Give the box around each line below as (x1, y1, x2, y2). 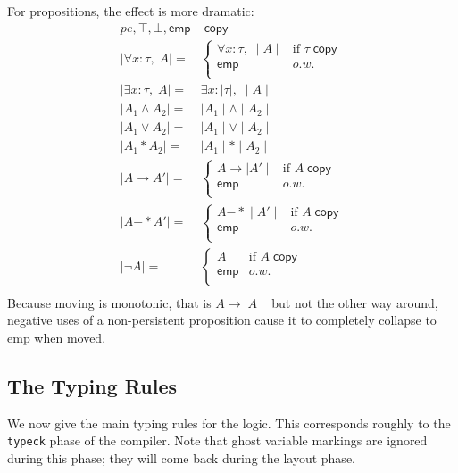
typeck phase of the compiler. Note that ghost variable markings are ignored (7, 431, 428, 450)
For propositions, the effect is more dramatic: (7, 2, 254, 20)
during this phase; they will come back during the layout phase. (7, 448, 355, 467)
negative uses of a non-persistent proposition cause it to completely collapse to (7, 311, 437, 329)
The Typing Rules (7, 371, 178, 399)
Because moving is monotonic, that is (7, 293, 212, 311)
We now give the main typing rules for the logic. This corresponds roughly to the (7, 413, 451, 432)
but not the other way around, (271, 293, 438, 311)
